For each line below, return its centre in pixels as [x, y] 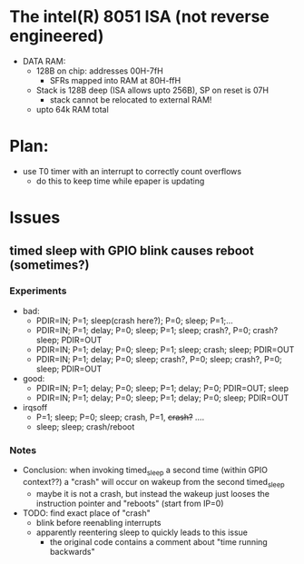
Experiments [38, 291]
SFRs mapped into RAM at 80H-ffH [115, 80]
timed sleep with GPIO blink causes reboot [132, 251]
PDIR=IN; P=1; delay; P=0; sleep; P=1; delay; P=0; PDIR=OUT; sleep [162, 388]
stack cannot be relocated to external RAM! [131, 99]
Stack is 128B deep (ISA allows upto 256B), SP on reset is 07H [152, 90]
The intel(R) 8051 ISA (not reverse [140, 17]
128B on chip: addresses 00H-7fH [99, 71]
